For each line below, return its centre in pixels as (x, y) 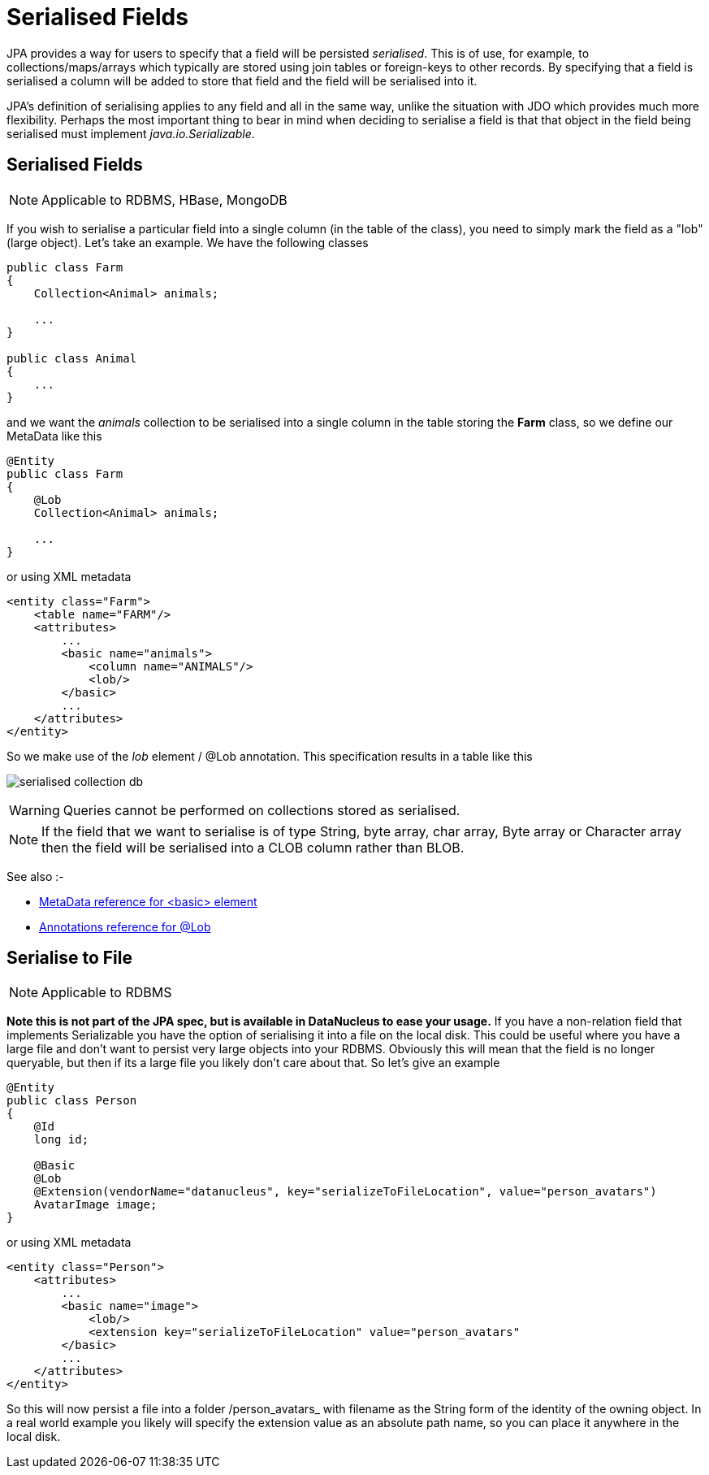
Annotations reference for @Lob (125, 926)
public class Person (72, 1101)
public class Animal (72, 358)
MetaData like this (54, 436)
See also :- (35, 876)
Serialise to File (69, 958)
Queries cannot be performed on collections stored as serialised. (262, 810)
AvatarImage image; (95, 1205)
